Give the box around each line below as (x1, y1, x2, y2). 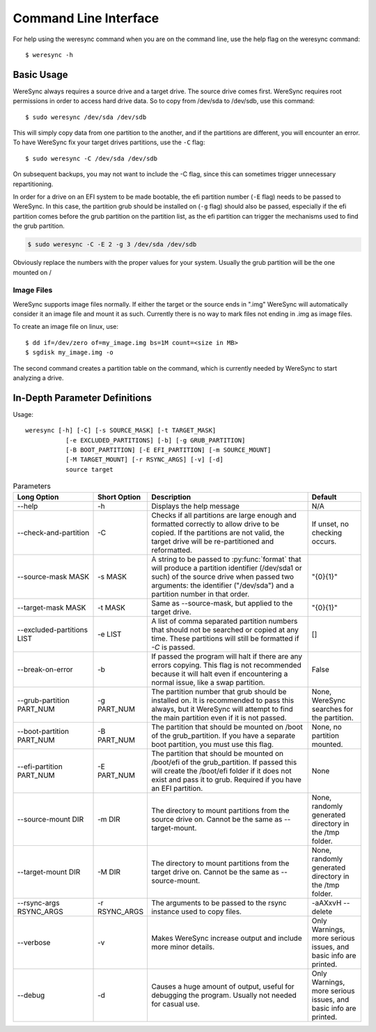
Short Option (97, 492, 141, 502)
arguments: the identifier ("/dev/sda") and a (150, 580, 295, 590)
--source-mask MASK (17, 571, 90, 581)
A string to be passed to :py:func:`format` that (150, 554, 302, 564)
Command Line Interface (13, 10, 159, 26)
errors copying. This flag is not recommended (150, 660, 302, 670)
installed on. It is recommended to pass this (150, 695, 295, 705)
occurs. (311, 537, 337, 546)
